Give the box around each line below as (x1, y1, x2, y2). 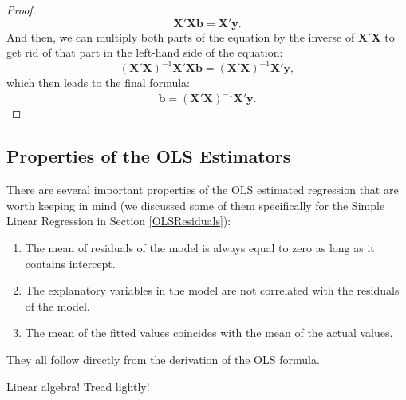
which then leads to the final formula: (6, 74, 190, 91)
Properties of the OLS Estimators (6, 144, 291, 168)
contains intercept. (25, 255, 116, 271)
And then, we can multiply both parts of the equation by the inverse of (6, 28, 355, 45)
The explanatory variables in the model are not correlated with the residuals (25, 282, 400, 299)
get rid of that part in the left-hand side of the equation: (6, 44, 283, 61)
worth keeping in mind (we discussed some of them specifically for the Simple (6, 196, 385, 213)
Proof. (6, 2, 36, 18)
